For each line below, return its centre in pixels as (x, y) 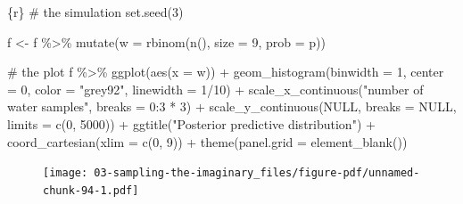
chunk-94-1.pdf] (91, 190)
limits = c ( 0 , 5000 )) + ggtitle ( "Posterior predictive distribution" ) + (191, 123)
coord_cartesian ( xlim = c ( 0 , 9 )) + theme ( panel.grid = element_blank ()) (207, 141)
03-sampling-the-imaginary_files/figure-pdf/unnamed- (257, 173)
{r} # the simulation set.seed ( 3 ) (95, 12)
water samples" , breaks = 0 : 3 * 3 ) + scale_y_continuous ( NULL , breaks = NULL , (232, 106)
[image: (66, 173)
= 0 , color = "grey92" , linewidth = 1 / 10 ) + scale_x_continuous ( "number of (215, 89)
